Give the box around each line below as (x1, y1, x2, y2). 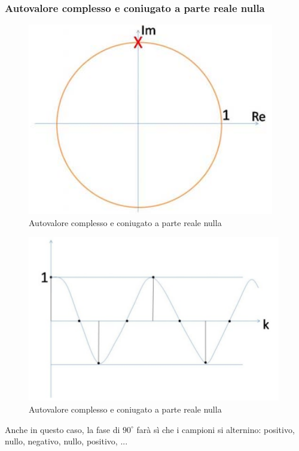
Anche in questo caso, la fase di (5, 423, 120, 435)
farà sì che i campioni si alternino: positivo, (136, 423, 295, 435)
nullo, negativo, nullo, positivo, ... (5, 435, 128, 447)
